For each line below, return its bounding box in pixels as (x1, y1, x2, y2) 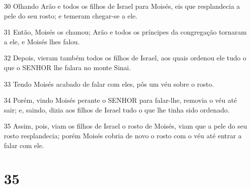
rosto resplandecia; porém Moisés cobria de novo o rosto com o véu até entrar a (4, 130, 242, 140)
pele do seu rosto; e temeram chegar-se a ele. (4, 10, 138, 20)
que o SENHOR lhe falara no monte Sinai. (4, 62, 131, 72)
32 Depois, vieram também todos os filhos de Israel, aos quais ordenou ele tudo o (4, 53, 247, 63)
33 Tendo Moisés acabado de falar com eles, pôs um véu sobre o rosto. (4, 78, 214, 89)
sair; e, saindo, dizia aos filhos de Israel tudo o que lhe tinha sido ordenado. (4, 104, 230, 114)
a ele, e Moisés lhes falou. (4, 36, 80, 46)
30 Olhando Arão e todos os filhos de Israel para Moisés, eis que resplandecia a (4, 1, 240, 11)
